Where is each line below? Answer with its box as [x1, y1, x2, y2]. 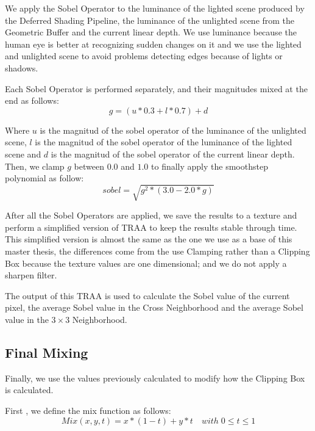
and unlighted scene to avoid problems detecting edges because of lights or [5, 49, 283, 62]
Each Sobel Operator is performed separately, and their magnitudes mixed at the [5, 82, 308, 95]
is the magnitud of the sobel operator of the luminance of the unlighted [40, 123, 306, 136]
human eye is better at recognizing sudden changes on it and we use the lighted [5, 37, 302, 50]
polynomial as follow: [5, 172, 84, 184]
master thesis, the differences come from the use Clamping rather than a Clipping [5, 245, 310, 258]
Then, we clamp [5, 159, 65, 172]
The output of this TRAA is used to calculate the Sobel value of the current [5, 289, 290, 302]
